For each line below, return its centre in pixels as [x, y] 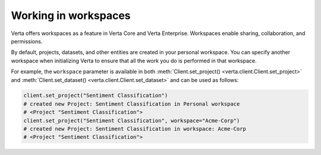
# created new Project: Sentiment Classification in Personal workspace [132, 104]
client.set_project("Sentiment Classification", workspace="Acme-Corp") [132, 121]
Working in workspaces [71, 15]
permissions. [27, 41]
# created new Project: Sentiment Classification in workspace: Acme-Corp [135, 129]
